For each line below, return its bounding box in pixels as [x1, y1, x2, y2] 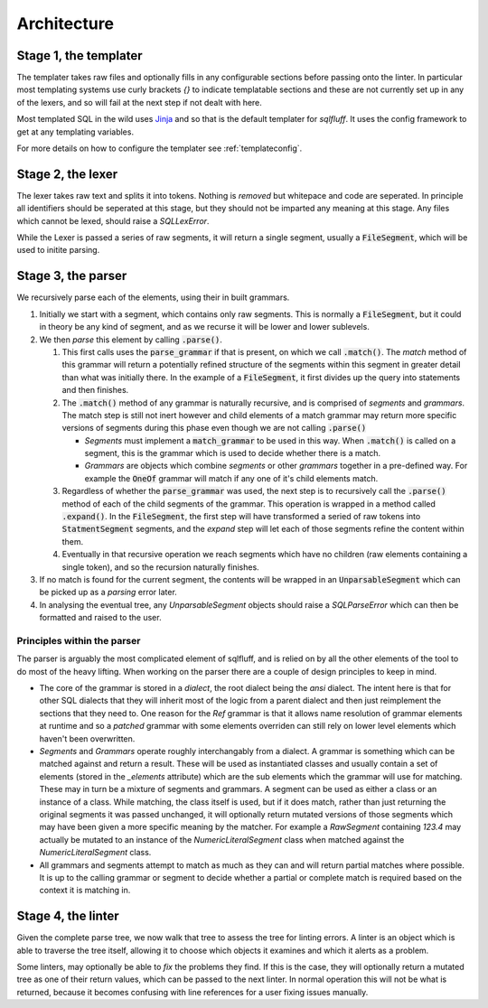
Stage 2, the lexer [16, 166, 117, 182]
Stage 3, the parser [16, 268, 127, 284]
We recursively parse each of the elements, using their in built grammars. [16, 292, 290, 303]
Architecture [16, 14, 115, 33]
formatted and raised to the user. [39, 612, 162, 623]
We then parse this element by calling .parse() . [39, 334, 223, 345]
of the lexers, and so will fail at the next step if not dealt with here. [16, 97, 262, 107]
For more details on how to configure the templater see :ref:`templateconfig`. [16, 143, 303, 154]
